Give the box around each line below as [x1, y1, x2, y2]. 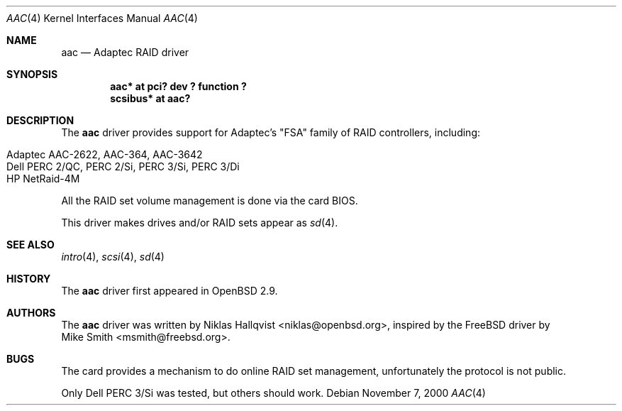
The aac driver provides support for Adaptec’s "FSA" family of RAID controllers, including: [61, 126, 480, 138]
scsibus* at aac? [110, 92, 191, 104]
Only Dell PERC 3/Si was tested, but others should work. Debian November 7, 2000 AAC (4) [61, 387, 486, 399]
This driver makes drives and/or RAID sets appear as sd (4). [61, 217, 338, 229]
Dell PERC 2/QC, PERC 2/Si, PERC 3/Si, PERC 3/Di [6, 160, 240, 172]
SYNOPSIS [6, 68, 58, 80]
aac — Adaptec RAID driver [61, 46, 189, 58]
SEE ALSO [6, 239, 55, 251]
